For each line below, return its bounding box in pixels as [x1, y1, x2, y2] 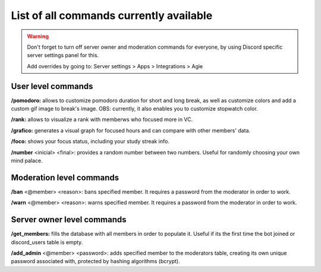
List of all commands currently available [11, 9, 213, 22]
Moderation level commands [11, 172, 119, 182]
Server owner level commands [11, 214, 127, 225]
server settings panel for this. [27, 52, 99, 59]
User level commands [11, 81, 93, 91]
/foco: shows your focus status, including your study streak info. [11, 138, 169, 145]
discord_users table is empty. [11, 238, 83, 246]
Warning [27, 33, 49, 40]
